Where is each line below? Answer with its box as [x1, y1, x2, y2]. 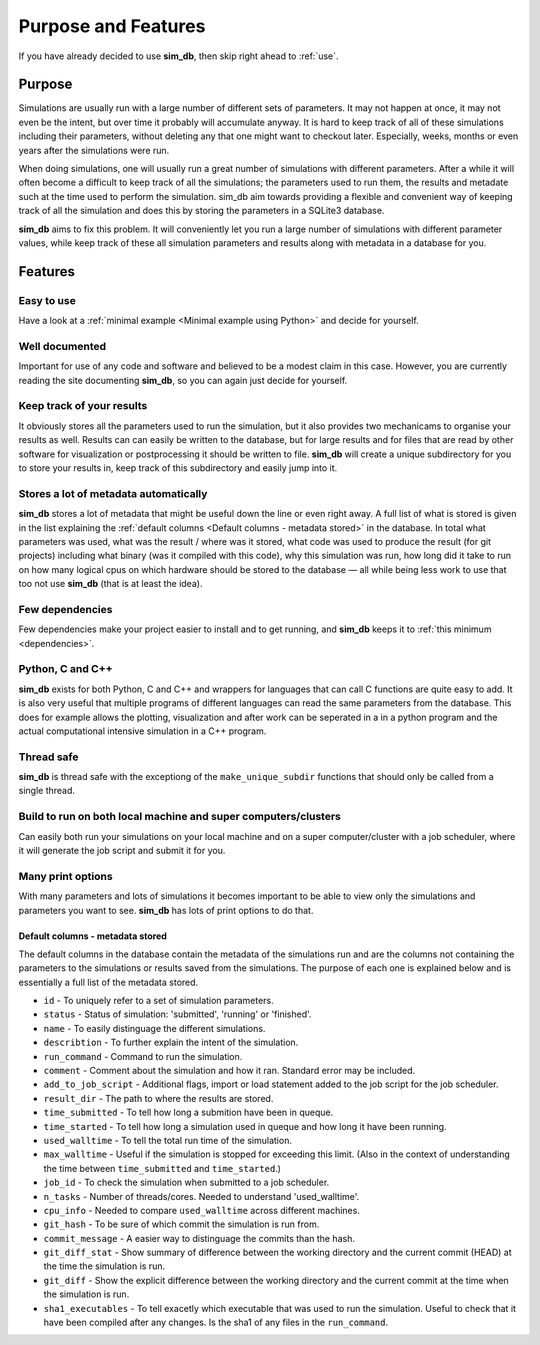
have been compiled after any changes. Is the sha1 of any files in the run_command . [43, 1316, 389, 1329]
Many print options [18, 869, 114, 883]
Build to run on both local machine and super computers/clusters [18, 810, 342, 824]
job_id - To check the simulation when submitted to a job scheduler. [43, 1176, 330, 1189]
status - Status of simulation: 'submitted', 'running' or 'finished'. [43, 1008, 312, 1020]
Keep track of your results [18, 399, 148, 413]
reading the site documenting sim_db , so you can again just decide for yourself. [18, 374, 348, 386]
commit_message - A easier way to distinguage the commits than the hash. [43, 1232, 355, 1244]
